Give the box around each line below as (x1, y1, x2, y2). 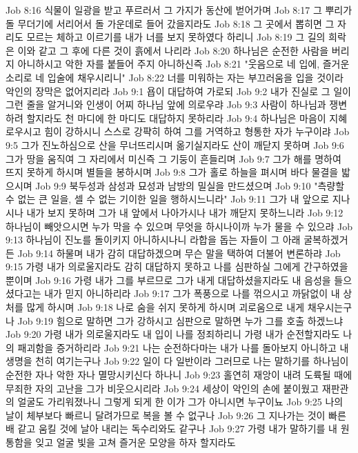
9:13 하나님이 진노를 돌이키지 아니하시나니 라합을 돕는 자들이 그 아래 (6, 232, 301, 247)
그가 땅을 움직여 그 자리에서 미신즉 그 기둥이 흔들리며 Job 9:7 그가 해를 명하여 (6, 151, 341, 165)
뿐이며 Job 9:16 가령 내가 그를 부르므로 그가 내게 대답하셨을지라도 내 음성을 (6, 272, 331, 287)
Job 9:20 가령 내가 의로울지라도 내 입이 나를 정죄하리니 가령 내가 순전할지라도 (6, 327, 340, 341)
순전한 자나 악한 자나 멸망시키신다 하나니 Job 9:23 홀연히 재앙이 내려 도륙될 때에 (6, 368, 352, 382)
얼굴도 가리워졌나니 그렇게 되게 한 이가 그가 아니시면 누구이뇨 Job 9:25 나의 (17, 394, 344, 409)
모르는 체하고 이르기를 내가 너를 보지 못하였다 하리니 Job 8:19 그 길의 (26, 30, 326, 44)
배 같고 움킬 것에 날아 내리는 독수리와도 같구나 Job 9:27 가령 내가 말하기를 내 (6, 421, 337, 436)
